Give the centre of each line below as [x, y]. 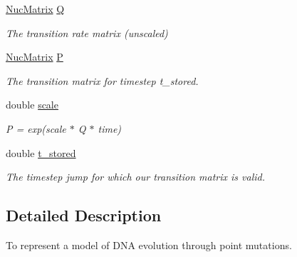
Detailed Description [84, 215]
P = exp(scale [36, 128]
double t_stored [41, 152]
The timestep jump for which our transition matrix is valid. [135, 177]
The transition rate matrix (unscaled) [87, 32]
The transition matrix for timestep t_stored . [102, 80]
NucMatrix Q [35, 9]
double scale [32, 105]
